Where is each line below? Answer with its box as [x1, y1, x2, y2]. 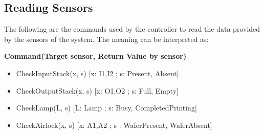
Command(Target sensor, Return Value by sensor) [4, 51, 187, 61]
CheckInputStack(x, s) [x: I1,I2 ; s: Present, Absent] [16, 68, 179, 78]
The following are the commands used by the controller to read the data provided [4, 24, 260, 34]
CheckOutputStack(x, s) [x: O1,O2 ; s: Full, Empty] [16, 85, 179, 96]
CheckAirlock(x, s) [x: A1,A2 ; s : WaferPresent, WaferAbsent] [16, 119, 212, 130]
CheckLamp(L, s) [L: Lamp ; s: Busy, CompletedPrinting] [16, 102, 197, 113]
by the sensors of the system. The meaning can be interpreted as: [4, 33, 209, 44]
